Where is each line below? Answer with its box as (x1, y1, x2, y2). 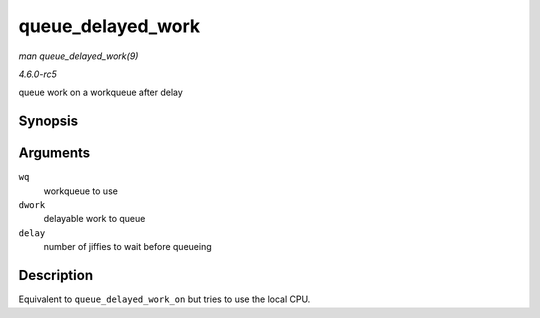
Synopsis (18, 113, 79, 130)
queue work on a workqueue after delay (18, 86, 184, 99)
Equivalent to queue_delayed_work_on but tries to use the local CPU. (18, 293, 311, 305)
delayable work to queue (43, 213, 146, 225)
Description (18, 267, 94, 284)
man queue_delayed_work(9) (18, 50, 139, 62)
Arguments (18, 145, 91, 162)
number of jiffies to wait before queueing (43, 241, 212, 253)
